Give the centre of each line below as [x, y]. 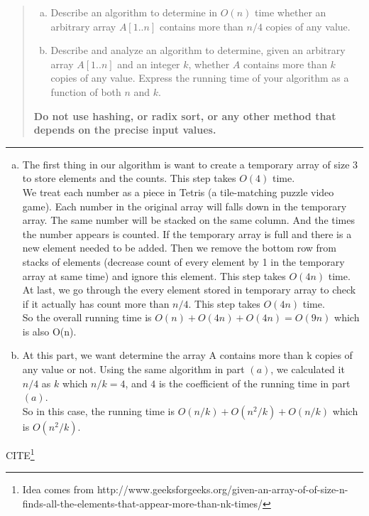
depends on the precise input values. [125, 130]
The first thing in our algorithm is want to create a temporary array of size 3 [190, 164]
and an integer [149, 64]
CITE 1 [20, 453]
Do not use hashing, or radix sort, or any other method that [185, 115]
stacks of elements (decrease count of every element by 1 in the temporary [183, 261]
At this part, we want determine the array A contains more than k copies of [187, 355]
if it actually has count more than [96, 303]
